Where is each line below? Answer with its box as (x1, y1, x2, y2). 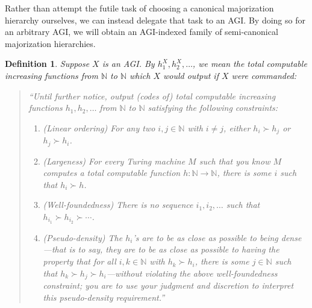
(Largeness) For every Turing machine (43, 154, 186, 167)
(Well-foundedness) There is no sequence (43, 198, 193, 211)
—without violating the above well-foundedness (106, 266, 278, 279)
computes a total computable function (43, 166, 181, 179)
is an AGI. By (102, 57, 155, 70)
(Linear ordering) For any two (43, 121, 155, 134)
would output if (163, 69, 219, 81)
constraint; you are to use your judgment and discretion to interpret (43, 279, 294, 292)
